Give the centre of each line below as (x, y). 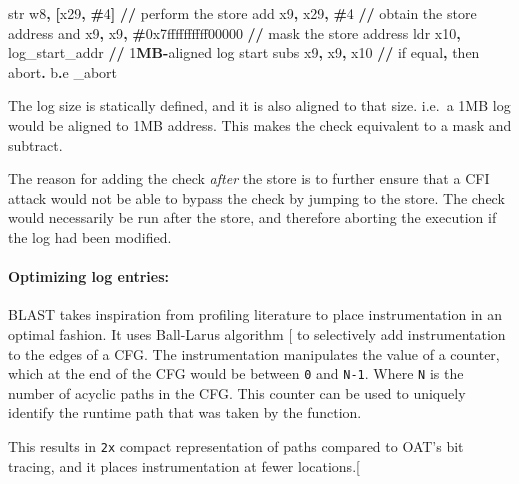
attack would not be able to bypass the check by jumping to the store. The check (256, 197)
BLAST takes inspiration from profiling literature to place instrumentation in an (255, 314)
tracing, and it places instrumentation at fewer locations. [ (184, 465)
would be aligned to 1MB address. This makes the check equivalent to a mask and (260, 124)
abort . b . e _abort (63, 71)
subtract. (35, 144)
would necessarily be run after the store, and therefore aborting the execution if (252, 217)
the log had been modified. (90, 236)
